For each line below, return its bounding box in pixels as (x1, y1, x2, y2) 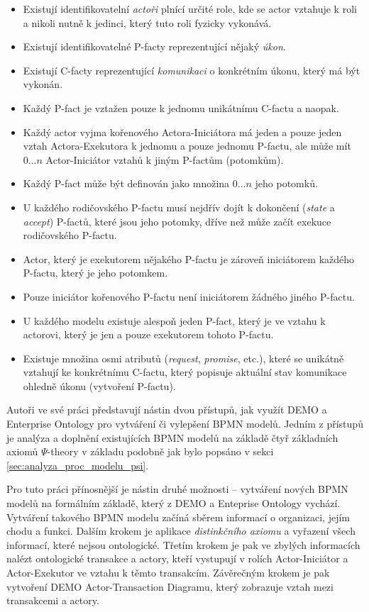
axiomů (6, 444, 38, 459)
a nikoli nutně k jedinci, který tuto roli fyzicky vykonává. (23, 15, 272, 30)
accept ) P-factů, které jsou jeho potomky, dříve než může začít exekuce (23, 213, 331, 228)
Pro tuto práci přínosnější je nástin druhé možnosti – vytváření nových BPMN (6, 482, 348, 496)
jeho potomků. (255, 176, 318, 191)
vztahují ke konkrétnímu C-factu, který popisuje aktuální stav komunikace (23, 365, 347, 379)
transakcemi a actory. (6, 593, 99, 608)
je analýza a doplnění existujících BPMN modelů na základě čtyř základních (6, 430, 338, 445)
